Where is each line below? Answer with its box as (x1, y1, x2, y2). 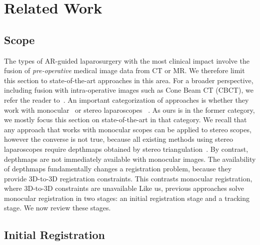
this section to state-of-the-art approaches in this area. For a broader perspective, (4, 75, 253, 85)
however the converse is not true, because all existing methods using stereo (4, 134, 233, 144)
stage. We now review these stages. (4, 202, 111, 213)
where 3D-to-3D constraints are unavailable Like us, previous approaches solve (4, 183, 244, 193)
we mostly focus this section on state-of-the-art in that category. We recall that (4, 114, 247, 125)
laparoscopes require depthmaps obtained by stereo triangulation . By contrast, (4, 143, 248, 154)
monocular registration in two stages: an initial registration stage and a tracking (4, 192, 250, 203)
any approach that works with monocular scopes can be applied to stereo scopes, (4, 124, 251, 134)
